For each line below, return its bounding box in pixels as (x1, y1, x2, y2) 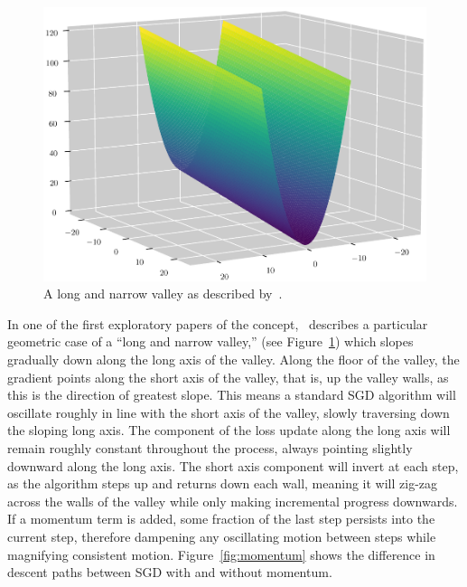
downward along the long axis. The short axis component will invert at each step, (7, 456, 459, 475)
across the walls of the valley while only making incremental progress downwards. (7, 491, 458, 510)
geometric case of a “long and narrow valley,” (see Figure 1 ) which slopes (7, 332, 414, 351)
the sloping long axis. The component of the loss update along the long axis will (7, 421, 451, 440)
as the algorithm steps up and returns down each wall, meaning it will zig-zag (7, 474, 438, 493)
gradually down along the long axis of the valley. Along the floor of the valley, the (7, 349, 460, 368)
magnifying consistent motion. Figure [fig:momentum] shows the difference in (7, 544, 435, 563)
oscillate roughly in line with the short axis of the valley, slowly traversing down (7, 402, 450, 421)
